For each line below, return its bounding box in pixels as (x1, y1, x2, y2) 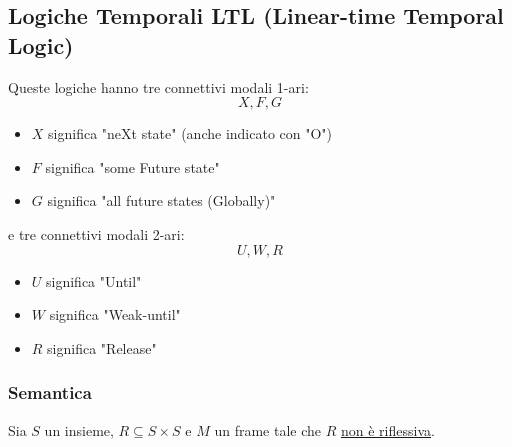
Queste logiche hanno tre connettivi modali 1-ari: (8, 76, 309, 97)
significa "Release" (47, 337, 157, 358)
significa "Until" (46, 270, 142, 291)
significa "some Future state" (45, 156, 220, 177)
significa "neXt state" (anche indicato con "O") (48, 123, 333, 144)
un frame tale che (214, 419, 321, 440)
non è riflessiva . (340, 419, 435, 440)
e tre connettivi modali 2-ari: (8, 223, 185, 244)
